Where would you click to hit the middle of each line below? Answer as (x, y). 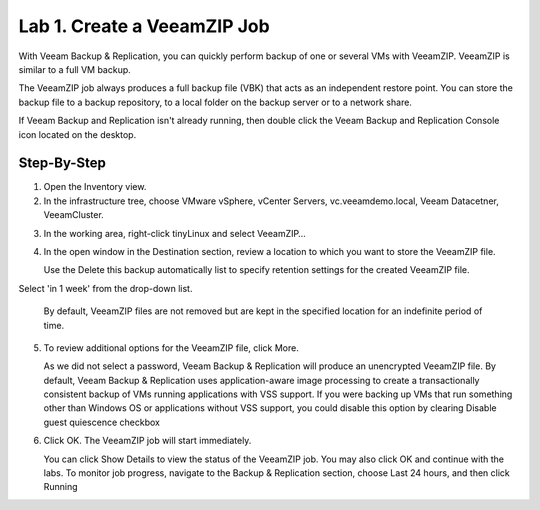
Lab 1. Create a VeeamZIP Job (144, 26)
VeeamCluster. (73, 215)
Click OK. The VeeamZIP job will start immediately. (147, 441)
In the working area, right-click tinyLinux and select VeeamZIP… (175, 233)
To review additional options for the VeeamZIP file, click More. (171, 347)
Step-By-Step (62, 163)
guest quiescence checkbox (101, 422)
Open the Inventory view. (95, 187)
